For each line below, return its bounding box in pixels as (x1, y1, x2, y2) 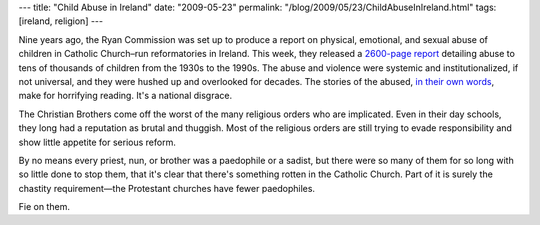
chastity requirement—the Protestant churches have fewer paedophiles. (18, 182, 315, 194)
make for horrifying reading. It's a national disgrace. (18, 90, 233, 102)
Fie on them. (18, 201, 70, 213)
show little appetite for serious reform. (18, 136, 177, 148)
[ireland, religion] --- (18, 15, 104, 27)
